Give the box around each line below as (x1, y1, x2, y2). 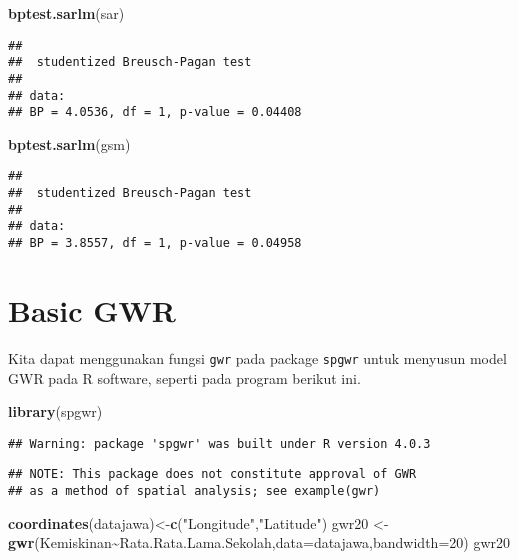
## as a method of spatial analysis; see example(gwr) (8, 484, 381, 499)
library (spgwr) (8, 401, 103, 422)
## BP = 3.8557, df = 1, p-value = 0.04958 (8, 236, 302, 251)
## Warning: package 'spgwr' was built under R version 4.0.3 (8, 436, 431, 451)
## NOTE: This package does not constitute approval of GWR (8, 467, 417, 482)
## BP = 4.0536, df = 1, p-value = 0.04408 (8, 105, 302, 120)
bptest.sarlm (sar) (8, 3, 125, 23)
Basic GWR (8, 289, 177, 330)
